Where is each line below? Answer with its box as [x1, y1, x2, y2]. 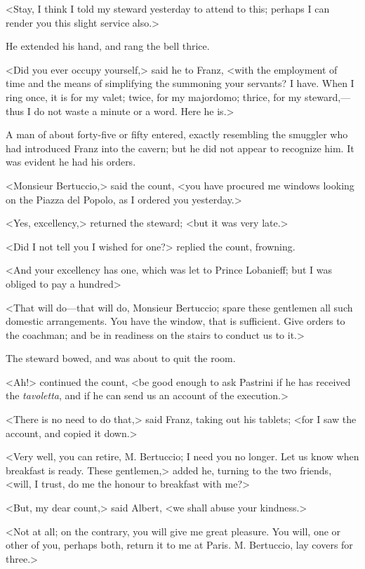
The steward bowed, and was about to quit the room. [6, 351, 236, 366]
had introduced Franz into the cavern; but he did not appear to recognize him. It [6, 140, 354, 155]
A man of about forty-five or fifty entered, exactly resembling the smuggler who [6, 127, 348, 142]
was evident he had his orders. [6, 154, 136, 169]
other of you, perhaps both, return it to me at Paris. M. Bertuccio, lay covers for [6, 537, 353, 552]
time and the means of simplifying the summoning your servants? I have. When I [6, 76, 354, 91]
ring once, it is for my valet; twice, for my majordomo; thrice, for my [6, 89, 302, 104]
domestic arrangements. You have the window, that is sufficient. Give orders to [6, 314, 345, 328]
